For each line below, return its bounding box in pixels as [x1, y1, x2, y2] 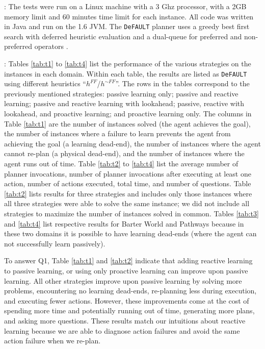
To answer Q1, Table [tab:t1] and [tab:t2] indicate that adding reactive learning [4, 255, 253, 266]
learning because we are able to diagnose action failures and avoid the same [4, 325, 240, 336]
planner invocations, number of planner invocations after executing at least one [4, 168, 251, 179]
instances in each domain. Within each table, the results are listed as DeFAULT [4, 68, 247, 79]
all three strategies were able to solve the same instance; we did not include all [4, 198, 250, 209]
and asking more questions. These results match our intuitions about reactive [4, 315, 246, 326]
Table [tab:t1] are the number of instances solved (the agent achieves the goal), [4, 118, 251, 129]
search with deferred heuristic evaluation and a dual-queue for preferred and [4, 31, 242, 41]
